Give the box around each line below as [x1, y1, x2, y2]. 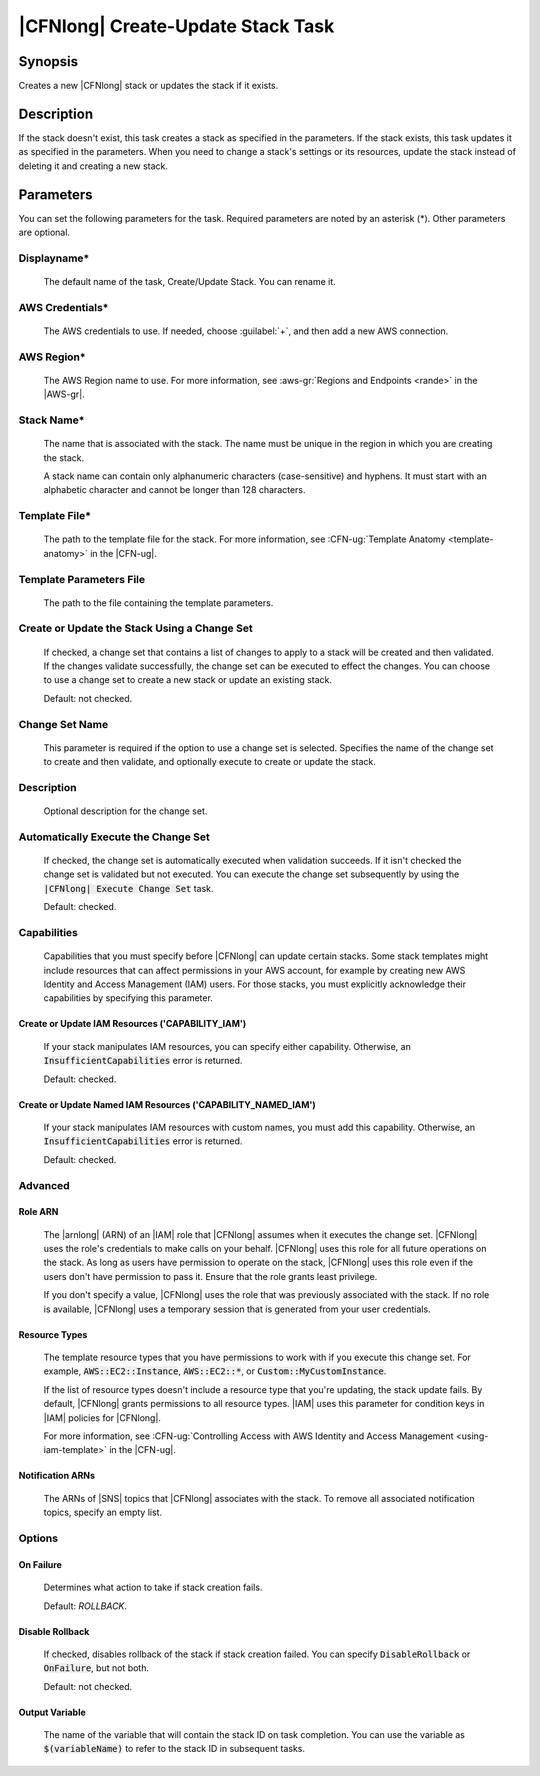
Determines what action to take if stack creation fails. [43, 1581, 263, 1594]
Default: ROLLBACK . [43, 1600, 128, 1612]
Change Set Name [18, 717, 109, 731]
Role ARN [18, 1206, 59, 1218]
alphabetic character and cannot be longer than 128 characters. [43, 484, 306, 496]
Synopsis [18, 53, 79, 70]
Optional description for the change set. [43, 805, 208, 817]
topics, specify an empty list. [43, 1506, 163, 1519]
